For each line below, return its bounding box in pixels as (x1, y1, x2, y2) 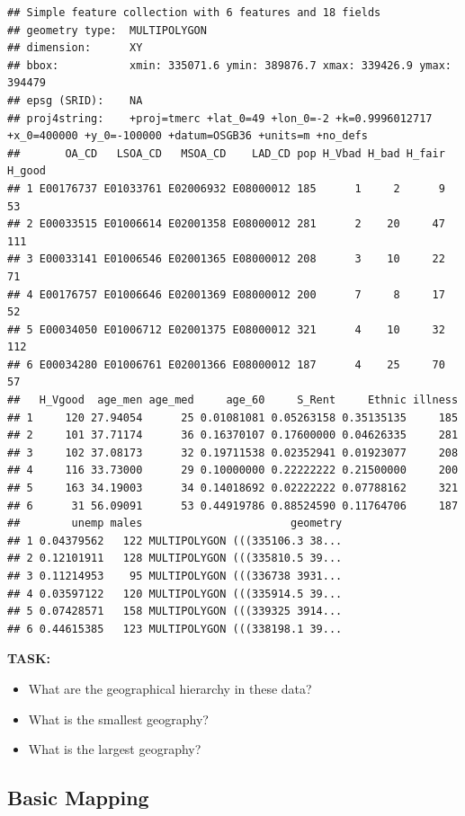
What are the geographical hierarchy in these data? (28, 679, 312, 697)
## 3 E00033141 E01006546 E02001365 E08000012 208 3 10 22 (7, 253, 445, 266)
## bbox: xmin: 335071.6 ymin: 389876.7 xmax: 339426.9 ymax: (7, 58, 452, 72)
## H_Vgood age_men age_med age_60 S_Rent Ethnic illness (7, 394, 459, 407)
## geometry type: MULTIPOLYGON (7, 23, 207, 37)
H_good (7, 164, 46, 178)
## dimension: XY (7, 41, 143, 55)
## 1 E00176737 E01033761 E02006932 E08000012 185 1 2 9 (7, 182, 445, 195)
